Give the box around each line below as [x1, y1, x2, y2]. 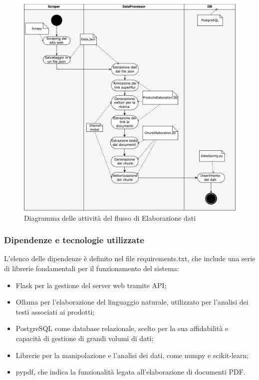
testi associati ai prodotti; [15, 306, 95, 317]
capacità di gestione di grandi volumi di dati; [15, 333, 154, 344]
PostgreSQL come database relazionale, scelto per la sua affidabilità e [15, 323, 229, 334]
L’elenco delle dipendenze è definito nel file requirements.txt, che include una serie [4, 253, 256, 264]
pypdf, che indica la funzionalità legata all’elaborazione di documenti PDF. [15, 367, 246, 377]
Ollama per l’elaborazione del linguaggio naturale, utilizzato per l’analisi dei [15, 297, 249, 307]
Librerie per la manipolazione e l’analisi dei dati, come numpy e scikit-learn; [15, 350, 249, 360]
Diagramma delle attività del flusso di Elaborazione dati [24, 212, 196, 223]
